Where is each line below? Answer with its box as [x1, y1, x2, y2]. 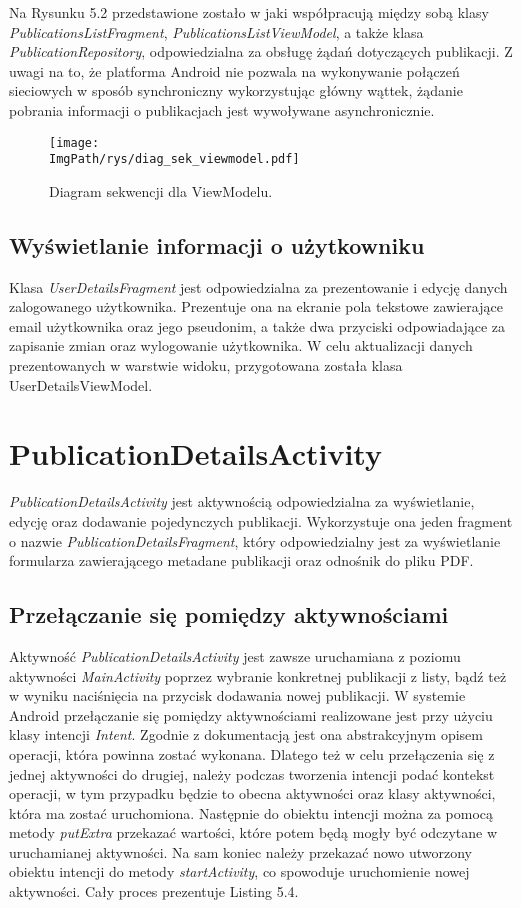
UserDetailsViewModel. [9, 374, 153, 395]
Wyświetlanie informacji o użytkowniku [9, 229, 425, 260]
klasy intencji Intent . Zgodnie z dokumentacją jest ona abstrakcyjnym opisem [9, 724, 483, 745]
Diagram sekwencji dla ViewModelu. [49, 180, 273, 201]
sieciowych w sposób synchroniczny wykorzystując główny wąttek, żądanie [9, 80, 463, 101]
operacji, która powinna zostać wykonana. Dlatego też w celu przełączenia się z [9, 743, 495, 764]
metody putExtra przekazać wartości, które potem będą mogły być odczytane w [9, 822, 498, 843]
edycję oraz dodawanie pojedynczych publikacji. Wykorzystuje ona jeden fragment [9, 510, 513, 531]
